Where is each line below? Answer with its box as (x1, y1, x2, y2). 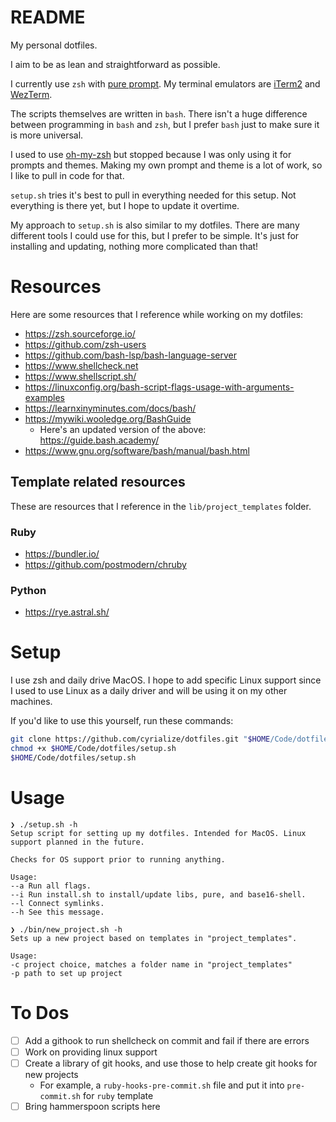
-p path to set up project (10, 968, 123, 978)
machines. (10, 696, 53, 708)
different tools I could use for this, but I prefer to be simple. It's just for (10, 229, 300, 241)
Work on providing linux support (24, 1046, 158, 1058)
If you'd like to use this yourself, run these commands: (10, 715, 234, 727)
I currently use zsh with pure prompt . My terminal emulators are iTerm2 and (10, 77, 321, 90)
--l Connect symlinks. (10, 898, 105, 908)
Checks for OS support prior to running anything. (10, 854, 226, 865)
